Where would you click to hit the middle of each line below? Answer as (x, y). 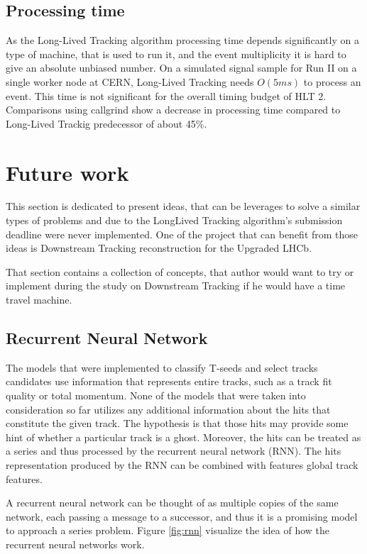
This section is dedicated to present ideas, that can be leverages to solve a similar (183, 206)
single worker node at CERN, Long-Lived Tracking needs (130, 81)
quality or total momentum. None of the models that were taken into (156, 395)
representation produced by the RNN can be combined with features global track (182, 465)
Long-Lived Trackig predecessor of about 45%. (106, 123)
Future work (67, 172)
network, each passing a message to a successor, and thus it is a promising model (182, 516)
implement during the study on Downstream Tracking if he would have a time (176, 286)
